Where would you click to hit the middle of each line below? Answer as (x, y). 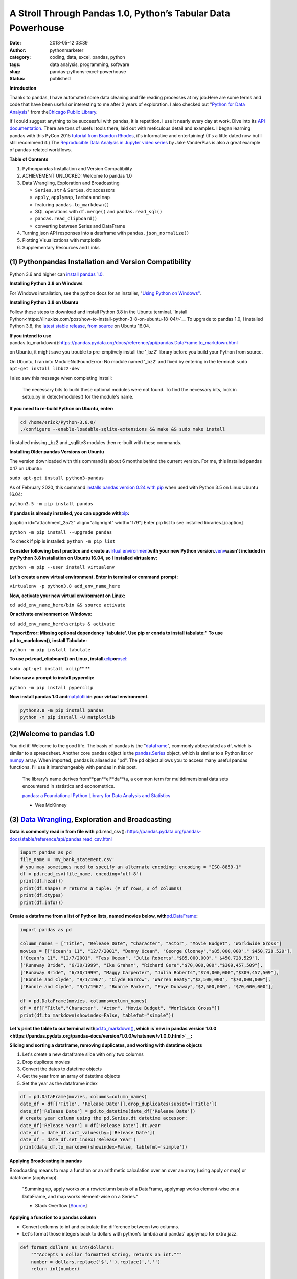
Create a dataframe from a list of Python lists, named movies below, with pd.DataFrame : (104, 916)
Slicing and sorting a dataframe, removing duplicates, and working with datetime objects (106, 1045)
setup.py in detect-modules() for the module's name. (78, 397)
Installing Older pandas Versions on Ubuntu (57, 452)
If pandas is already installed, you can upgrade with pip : (70, 513)
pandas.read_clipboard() (66, 219)
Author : (18, 50)
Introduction (23, 88)
